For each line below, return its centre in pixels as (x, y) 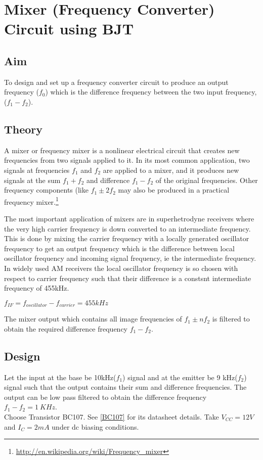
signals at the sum (32, 180)
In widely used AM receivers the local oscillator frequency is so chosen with (121, 268)
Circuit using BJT (69, 29)
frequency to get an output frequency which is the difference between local (119, 248)
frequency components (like (46, 190)
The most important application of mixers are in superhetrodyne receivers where (129, 218)
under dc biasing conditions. (95, 426)
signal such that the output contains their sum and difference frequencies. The (125, 387)
